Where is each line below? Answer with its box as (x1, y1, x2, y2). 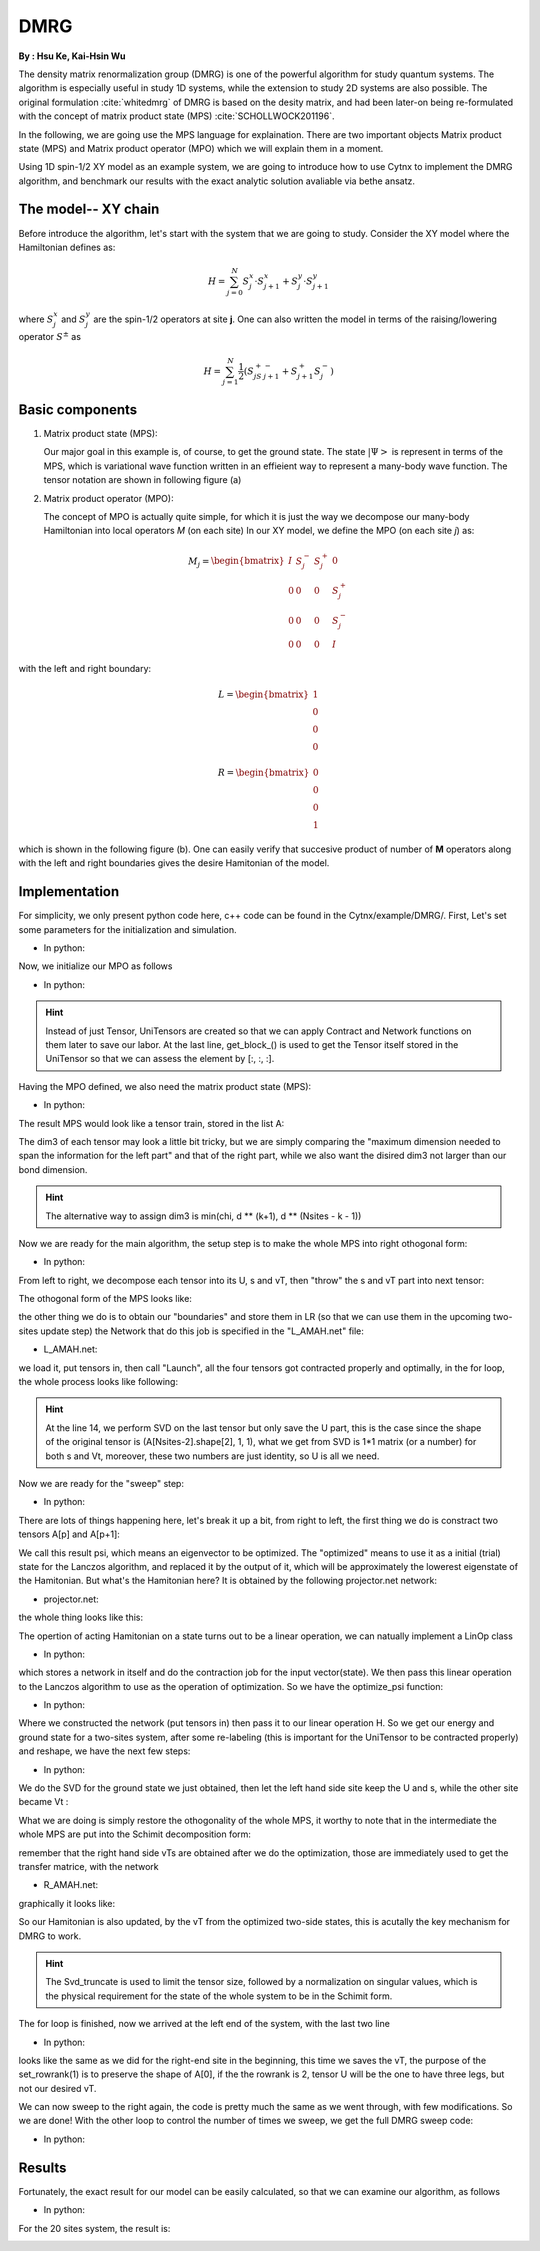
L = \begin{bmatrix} (218, 689, 310, 700)
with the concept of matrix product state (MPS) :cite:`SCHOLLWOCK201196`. (18, 110, 335, 122)
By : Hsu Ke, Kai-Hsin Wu (18, 50, 126, 62)
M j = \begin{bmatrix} (188, 555, 285, 569)
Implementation (18, 883, 120, 900)
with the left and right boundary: (18, 663, 152, 675)
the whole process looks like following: (18, 1376, 179, 1388)
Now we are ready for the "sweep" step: (18, 1478, 185, 1489)
